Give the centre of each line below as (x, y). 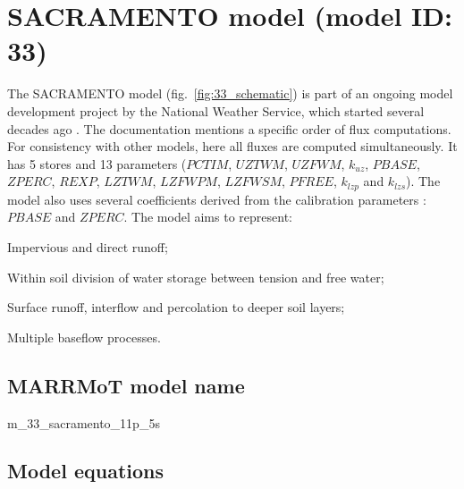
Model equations (85, 471)
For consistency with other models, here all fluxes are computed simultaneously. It (232, 146)
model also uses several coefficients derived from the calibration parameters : (217, 199)
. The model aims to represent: (208, 217)
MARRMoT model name (126, 385)
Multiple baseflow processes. (84, 337)
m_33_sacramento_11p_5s (84, 422)
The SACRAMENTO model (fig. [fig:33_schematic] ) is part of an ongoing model (230, 93)
